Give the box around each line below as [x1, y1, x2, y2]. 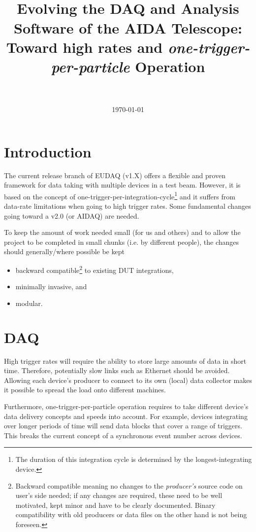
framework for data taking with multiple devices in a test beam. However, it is [4, 180, 241, 190]
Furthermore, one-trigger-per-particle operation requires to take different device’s [4, 401, 249, 411]
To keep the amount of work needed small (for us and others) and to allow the [4, 227, 241, 237]
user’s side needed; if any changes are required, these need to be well [15, 490, 223, 500]
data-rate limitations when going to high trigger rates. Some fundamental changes [4, 201, 251, 211]
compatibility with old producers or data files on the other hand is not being [15, 509, 247, 520]
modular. [15, 298, 43, 308]
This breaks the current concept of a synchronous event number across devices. [4, 430, 242, 440]
